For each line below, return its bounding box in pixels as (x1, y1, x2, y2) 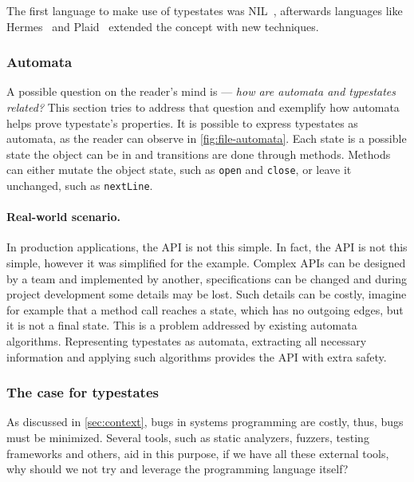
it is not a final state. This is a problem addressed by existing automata (6, 317, 357, 334)
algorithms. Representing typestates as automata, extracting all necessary (6, 333, 367, 350)
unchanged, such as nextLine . (6, 177, 153, 194)
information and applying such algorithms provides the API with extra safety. (6, 348, 387, 365)
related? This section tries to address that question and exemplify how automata (6, 99, 400, 115)
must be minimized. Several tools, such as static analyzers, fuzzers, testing (6, 429, 369, 446)
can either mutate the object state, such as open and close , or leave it (6, 161, 352, 178)
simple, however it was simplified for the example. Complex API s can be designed (6, 255, 406, 271)
